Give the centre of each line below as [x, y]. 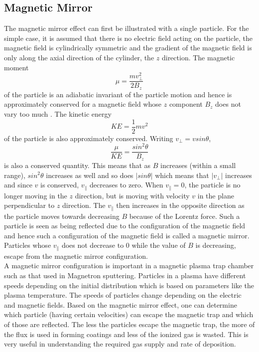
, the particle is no [212, 185]
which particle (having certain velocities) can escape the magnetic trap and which [129, 314]
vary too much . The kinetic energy [58, 114]
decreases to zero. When [126, 185]
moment [16, 67]
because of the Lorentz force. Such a [185, 216]
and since [18, 185]
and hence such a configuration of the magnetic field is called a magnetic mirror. [127, 235]
